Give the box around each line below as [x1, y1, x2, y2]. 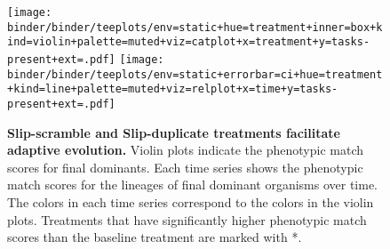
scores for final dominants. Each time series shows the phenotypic [7, 157, 363, 176]
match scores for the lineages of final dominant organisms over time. [7, 175, 378, 194]
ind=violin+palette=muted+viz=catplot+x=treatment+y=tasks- [7, 36, 370, 49]
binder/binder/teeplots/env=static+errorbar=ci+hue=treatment [7, 68, 383, 81]
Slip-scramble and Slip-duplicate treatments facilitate [7, 123, 340, 141]
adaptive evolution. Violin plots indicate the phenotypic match [7, 141, 364, 159]
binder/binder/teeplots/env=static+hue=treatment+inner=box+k [7, 20, 383, 34]
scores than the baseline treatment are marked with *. [7, 228, 302, 246]
